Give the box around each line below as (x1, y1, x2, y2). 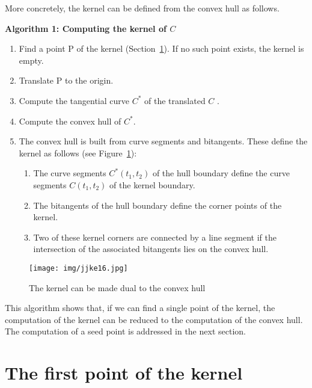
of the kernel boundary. (109, 178, 195, 191)
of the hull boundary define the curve (152, 167, 290, 179)
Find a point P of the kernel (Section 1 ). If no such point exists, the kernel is (19, 42, 304, 55)
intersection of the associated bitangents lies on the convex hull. (33, 242, 269, 255)
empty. (19, 54, 44, 66)
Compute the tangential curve (19, 94, 130, 106)
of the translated (144, 94, 206, 106)
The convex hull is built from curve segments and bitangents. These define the (19, 135, 308, 147)
